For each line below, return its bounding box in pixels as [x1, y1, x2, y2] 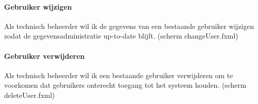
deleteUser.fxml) [4, 89, 55, 100]
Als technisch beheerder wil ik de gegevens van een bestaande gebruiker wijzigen [4, 20, 254, 31]
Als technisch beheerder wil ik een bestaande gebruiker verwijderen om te [4, 70, 233, 80]
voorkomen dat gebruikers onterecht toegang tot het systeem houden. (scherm [4, 80, 246, 90]
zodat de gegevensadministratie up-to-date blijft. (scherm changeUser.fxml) [4, 30, 238, 41]
